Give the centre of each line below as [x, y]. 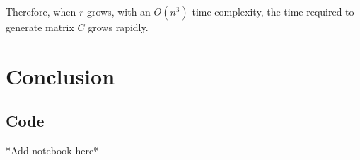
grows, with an [118, 11]
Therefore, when [41, 11]
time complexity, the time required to [273, 11]
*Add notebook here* [52, 150]
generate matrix [40, 27]
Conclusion [60, 75]
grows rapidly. [118, 27]
